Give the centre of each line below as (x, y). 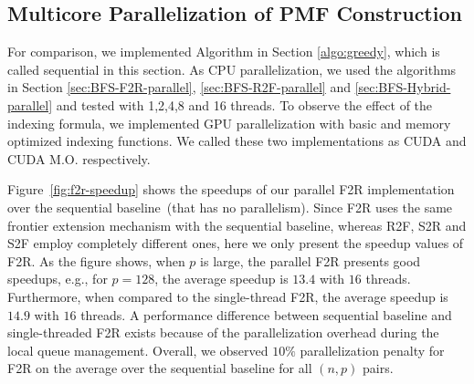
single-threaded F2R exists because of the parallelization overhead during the (223, 332)
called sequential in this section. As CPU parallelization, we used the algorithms (232, 69)
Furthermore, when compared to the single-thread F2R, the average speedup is (228, 296)
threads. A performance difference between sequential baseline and (266, 314)
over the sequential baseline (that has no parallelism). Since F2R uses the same (230, 207)
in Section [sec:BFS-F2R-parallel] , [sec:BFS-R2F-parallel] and (179, 87)
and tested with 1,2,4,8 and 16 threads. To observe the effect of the (244, 104)
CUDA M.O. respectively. (79, 158)
